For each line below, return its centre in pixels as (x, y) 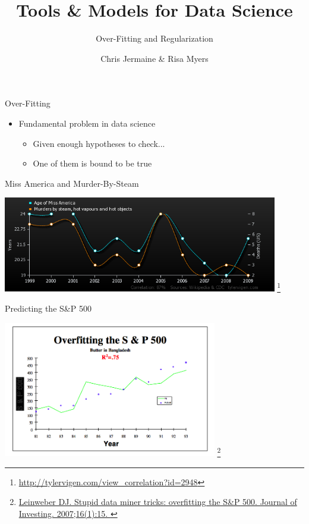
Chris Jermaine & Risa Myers (154, 58)
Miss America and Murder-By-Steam (72, 183)
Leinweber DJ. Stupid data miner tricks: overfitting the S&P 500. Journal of (158, 502)
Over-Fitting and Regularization (154, 38)
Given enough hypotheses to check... (99, 143)
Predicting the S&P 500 (48, 308)
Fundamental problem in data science (87, 123)
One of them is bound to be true (92, 163)
